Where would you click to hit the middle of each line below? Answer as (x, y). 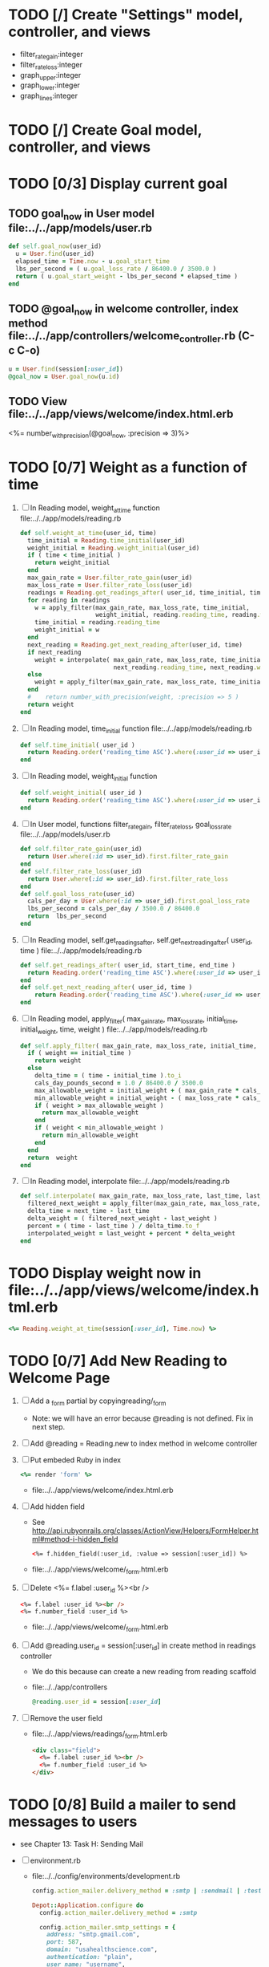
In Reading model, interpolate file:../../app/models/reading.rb (130, 1182)
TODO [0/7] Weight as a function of (128, 468)
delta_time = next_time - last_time (88, 1211)
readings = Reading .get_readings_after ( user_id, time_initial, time (146, 592)
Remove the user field (66, 1718)
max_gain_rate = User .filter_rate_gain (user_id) (110, 578)
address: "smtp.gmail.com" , (93, 1935)
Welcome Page (59, 1378)
